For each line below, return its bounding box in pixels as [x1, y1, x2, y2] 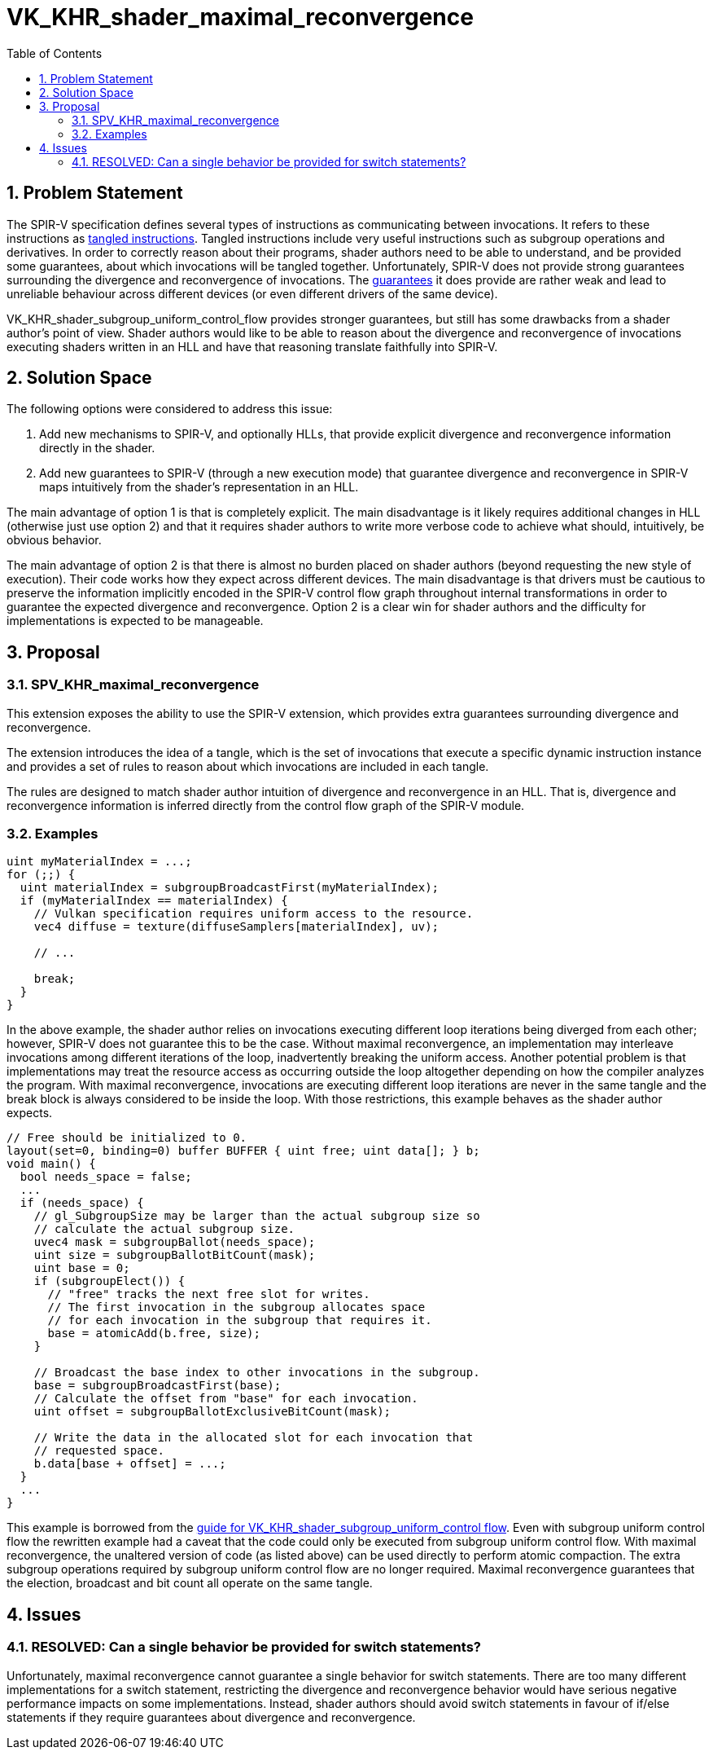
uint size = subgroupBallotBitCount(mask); [33, 1248, 316, 1262]
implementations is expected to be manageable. [7, 614, 264, 628]
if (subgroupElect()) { [33, 1274, 186, 1288]
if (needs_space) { [20, 1196, 144, 1210]
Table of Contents [7, 46, 103, 60]
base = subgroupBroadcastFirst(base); [33, 1379, 282, 1393]
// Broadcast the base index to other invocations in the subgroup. [33, 1366, 480, 1380]
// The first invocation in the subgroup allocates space [47, 1300, 426, 1314]
